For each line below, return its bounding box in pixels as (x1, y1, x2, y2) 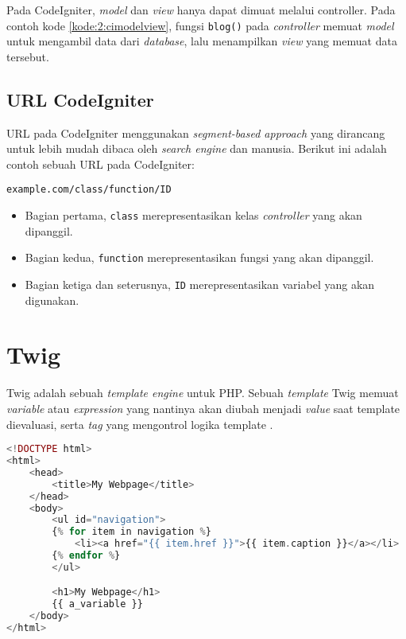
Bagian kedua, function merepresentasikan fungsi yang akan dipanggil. (25, 249, 374, 266)
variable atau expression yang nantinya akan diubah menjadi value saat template (6, 399, 400, 416)
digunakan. (25, 291, 79, 308)
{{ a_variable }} (52, 598, 143, 610)
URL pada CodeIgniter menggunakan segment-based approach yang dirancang (6, 124, 385, 141)
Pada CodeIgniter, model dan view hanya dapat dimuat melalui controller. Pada (6, 2, 396, 18)
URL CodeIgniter (6, 87, 154, 111)
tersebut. (6, 48, 49, 64)
